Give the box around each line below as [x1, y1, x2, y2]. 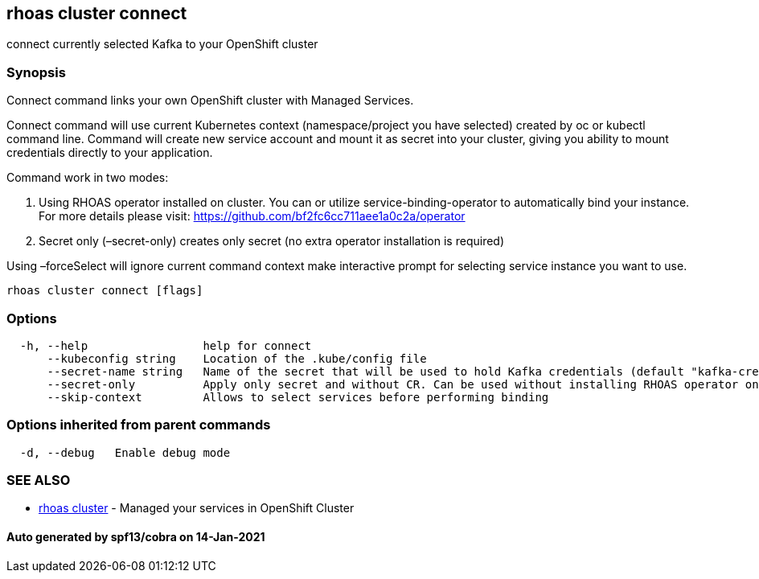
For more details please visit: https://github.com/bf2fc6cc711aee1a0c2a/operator [39, 209, 466, 224]
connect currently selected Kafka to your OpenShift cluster [6, 37, 318, 51]
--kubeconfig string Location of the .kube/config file [47, 351, 427, 365]
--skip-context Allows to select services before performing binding [47, 390, 549, 404]
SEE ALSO [6, 472, 71, 489]
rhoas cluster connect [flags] [6, 284, 203, 298]
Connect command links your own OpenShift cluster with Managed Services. [6, 93, 414, 108]
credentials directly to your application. [6, 146, 213, 160]
